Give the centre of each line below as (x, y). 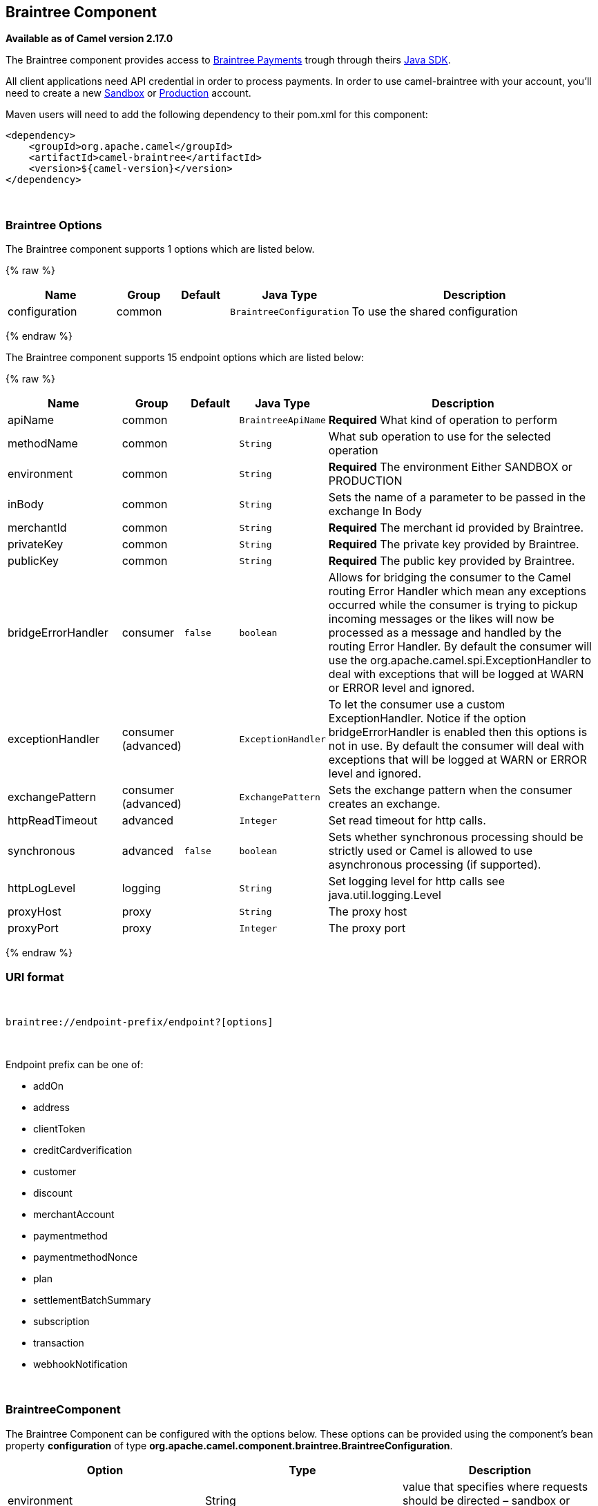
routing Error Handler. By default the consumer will (460, 647)
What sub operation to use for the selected (440, 437)
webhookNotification (80, 1364)
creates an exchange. (384, 804)
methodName (43, 444)
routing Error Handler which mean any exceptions (457, 591)
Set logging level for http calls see (416, 881)
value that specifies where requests (495, 1486)
